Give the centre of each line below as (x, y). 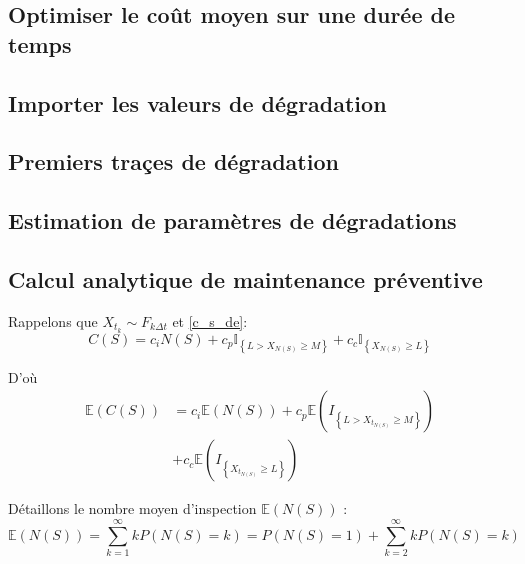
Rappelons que (53, 320)
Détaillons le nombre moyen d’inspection (132, 508)
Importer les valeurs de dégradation (197, 102)
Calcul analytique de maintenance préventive (245, 278)
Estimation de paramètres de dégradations (232, 220)
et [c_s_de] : (210, 320)
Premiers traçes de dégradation (173, 161)
